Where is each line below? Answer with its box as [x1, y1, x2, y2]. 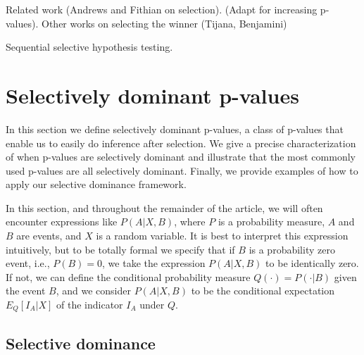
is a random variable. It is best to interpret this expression [96, 228, 349, 243]
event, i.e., [6, 256, 50, 270]
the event [6, 283, 46, 298]
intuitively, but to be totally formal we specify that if [6, 242, 235, 256]
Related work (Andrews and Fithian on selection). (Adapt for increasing [6, 2, 318, 16]
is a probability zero [249, 242, 335, 256]
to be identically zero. [265, 256, 359, 270]
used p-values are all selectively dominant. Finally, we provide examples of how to [6, 163, 358, 177]
